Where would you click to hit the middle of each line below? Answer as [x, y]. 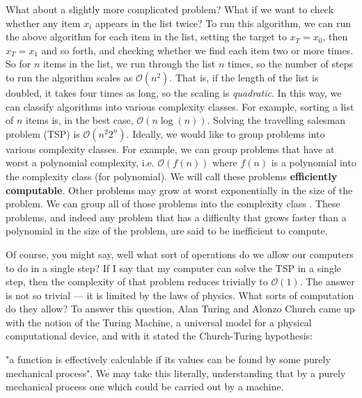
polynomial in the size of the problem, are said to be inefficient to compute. [167, 231]
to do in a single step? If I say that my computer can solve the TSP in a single [174, 268]
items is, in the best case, [80, 120]
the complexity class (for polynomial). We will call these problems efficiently [172, 176]
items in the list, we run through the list [129, 64]
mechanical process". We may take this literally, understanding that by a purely [176, 373]
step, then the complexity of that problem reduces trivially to [137, 281]
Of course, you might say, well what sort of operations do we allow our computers [180, 254]
